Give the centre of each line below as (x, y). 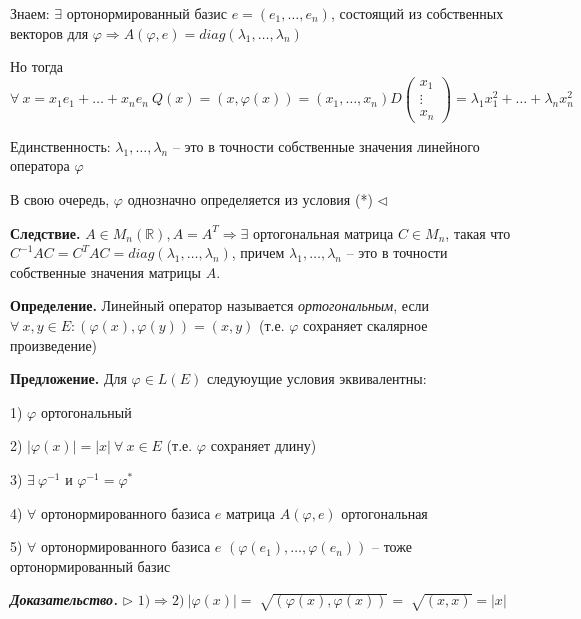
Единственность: (60, 145)
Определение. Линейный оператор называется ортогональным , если (220, 305)
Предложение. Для (68, 378)
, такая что (478, 232)
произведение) (54, 344)
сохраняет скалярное (365, 325)
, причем (258, 252)
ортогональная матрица (323, 232)
